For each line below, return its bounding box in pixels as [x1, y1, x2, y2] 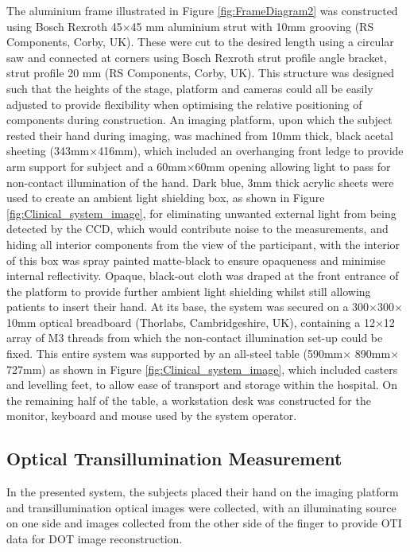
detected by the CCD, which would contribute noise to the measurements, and [6, 220, 389, 237]
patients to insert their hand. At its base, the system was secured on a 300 [6, 298, 369, 315]
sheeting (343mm [6, 142, 90, 159]
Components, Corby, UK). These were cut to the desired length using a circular [6, 33, 394, 50]
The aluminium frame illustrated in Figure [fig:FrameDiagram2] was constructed [6, 2, 398, 18]
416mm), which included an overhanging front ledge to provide [98, 142, 404, 159]
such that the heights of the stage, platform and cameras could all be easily [6, 80, 373, 96]
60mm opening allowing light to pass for [195, 157, 391, 174]
